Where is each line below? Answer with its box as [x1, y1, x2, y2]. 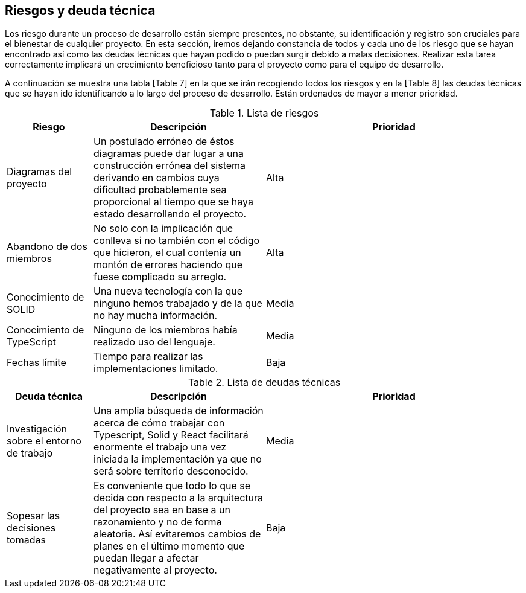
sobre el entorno [7, 435, 81, 447]
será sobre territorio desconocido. [93, 465, 249, 478]
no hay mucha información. [93, 309, 218, 322]
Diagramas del [7, 165, 72, 178]
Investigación [7, 423, 67, 435]
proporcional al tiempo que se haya [93, 196, 253, 208]
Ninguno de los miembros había [93, 324, 238, 336]
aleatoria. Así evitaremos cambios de [93, 528, 261, 540]
